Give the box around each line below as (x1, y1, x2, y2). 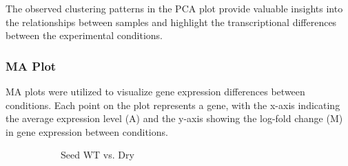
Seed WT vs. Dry (61, 147, 134, 162)
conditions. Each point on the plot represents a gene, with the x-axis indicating (6, 97, 340, 112)
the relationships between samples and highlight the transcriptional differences (6, 14, 337, 29)
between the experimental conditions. (6, 28, 163, 43)
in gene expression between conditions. (6, 124, 168, 139)
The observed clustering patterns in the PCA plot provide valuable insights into (6, 1, 343, 15)
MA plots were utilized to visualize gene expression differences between (6, 84, 305, 98)
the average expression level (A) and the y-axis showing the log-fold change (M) (6, 111, 343, 126)
